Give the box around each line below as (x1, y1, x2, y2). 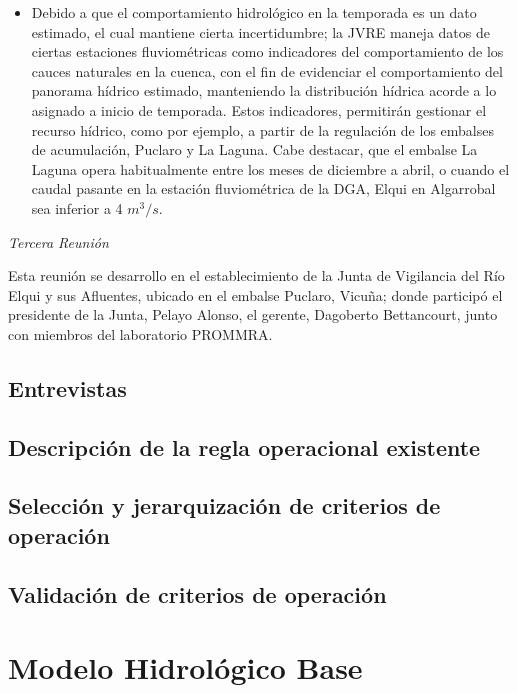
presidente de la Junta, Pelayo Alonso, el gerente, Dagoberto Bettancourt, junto (8, 304, 498, 325)
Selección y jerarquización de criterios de (8, 490, 441, 521)
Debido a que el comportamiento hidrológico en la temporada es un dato (31, 2, 477, 22)
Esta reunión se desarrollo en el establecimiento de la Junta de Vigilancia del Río (8, 265, 505, 286)
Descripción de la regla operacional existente (8, 431, 481, 462)
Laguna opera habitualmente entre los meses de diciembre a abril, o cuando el (31, 158, 510, 179)
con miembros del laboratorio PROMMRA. (8, 323, 273, 344)
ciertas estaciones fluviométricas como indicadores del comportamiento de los (31, 41, 504, 62)
